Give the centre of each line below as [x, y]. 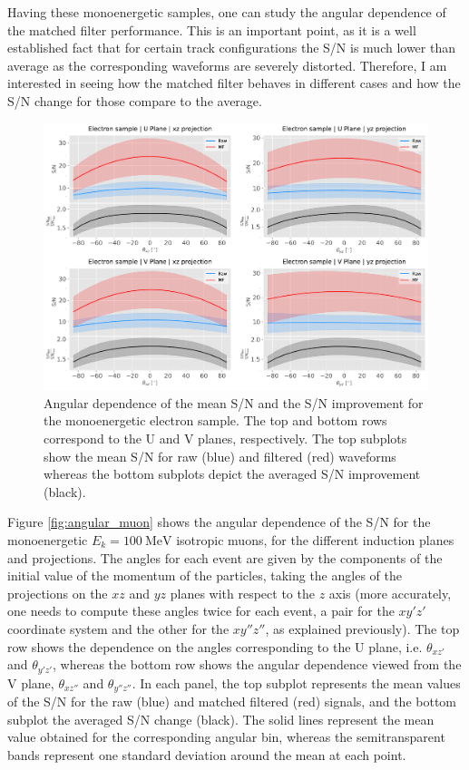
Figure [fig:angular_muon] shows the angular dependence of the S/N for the [219, 522]
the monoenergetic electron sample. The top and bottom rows [215, 420]
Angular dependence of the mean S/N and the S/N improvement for [234, 402]
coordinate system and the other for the [118, 628]
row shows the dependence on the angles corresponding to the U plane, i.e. [215, 646]
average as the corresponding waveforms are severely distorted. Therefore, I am [227, 65]
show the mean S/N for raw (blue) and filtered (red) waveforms [220, 456]
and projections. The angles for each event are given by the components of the [225, 557]
